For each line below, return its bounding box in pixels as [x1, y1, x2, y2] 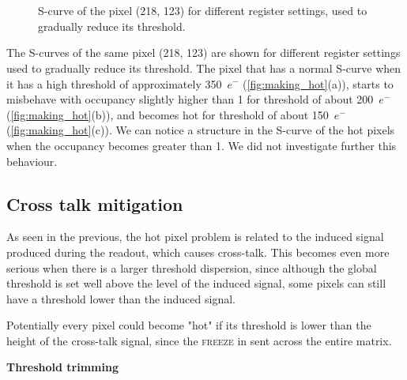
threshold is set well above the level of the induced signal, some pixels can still [6, 275, 386, 292]
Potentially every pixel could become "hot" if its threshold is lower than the [6, 317, 371, 333]
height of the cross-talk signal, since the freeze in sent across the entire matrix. [6, 332, 392, 348]
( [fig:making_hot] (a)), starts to [243, 75, 394, 92]
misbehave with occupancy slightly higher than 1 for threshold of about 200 [6, 91, 374, 107]
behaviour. [6, 152, 58, 169]
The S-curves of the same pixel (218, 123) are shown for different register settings [6, 44, 401, 61]
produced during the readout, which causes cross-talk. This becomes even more [6, 243, 390, 260]
